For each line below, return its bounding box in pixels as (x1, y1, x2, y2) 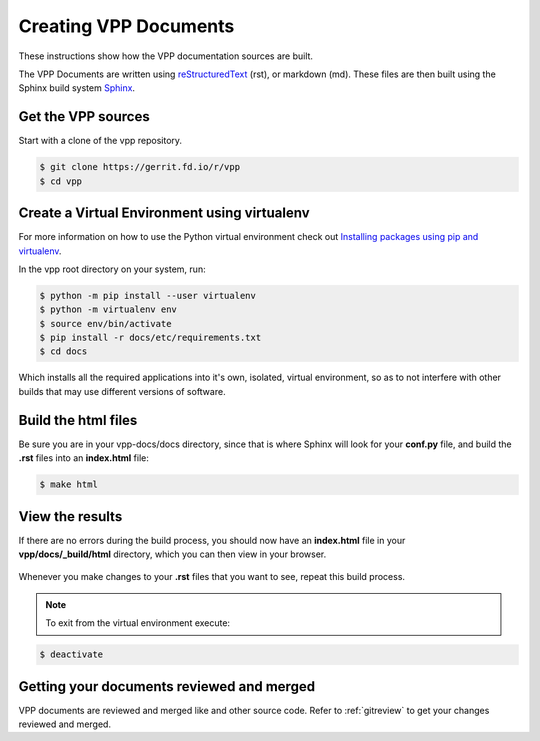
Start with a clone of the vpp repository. (18, 135, 183, 147)
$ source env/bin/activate (39, 318, 172, 329)
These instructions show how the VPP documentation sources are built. (18, 50, 314, 62)
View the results (18, 508, 123, 525)
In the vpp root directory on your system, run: (18, 263, 206, 275)
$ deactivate (39, 649, 104, 660)
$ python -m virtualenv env (39, 304, 177, 315)
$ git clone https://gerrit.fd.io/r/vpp (39, 161, 240, 173)
